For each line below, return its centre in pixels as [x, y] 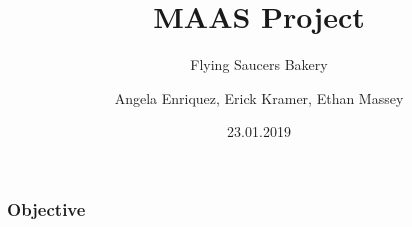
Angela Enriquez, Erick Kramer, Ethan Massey [259, 97]
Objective [46, 208]
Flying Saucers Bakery [259, 64]
